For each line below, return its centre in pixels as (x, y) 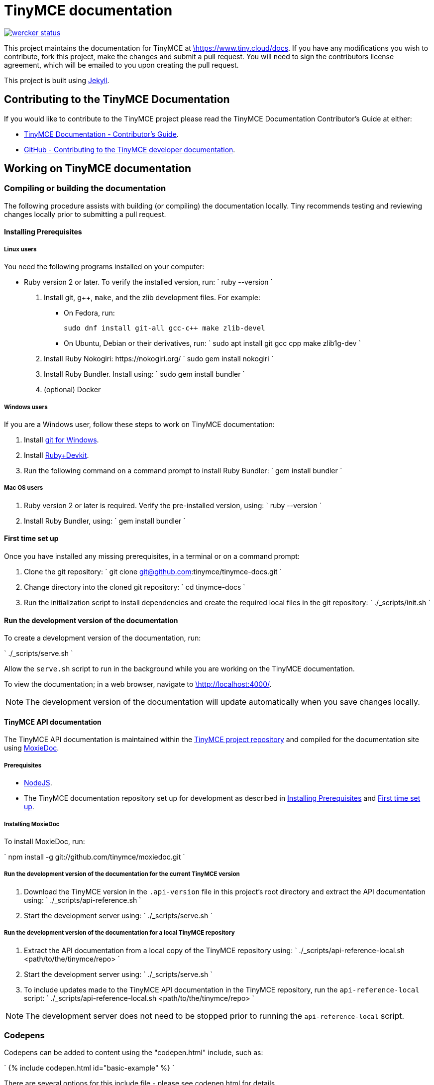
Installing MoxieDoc (32, 824)
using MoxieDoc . (32, 748)
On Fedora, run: (89, 313)
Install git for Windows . (61, 439)
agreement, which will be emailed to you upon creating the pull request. (121, 65)
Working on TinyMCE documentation (98, 169)
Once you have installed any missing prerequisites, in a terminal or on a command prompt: (152, 556)
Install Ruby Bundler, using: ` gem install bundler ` (105, 521)
